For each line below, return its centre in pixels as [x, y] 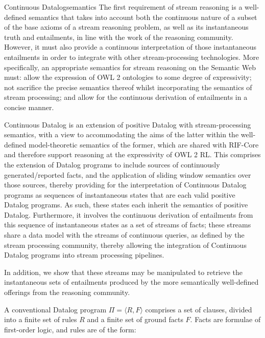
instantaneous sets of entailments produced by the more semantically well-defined [131, 282]
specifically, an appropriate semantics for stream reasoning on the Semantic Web [130, 67]
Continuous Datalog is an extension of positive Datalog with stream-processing [128, 124]
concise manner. [29, 107]
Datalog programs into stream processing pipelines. [84, 255]
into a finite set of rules [41, 319]
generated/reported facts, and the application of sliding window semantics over [128, 174]
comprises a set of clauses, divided [199, 309]
